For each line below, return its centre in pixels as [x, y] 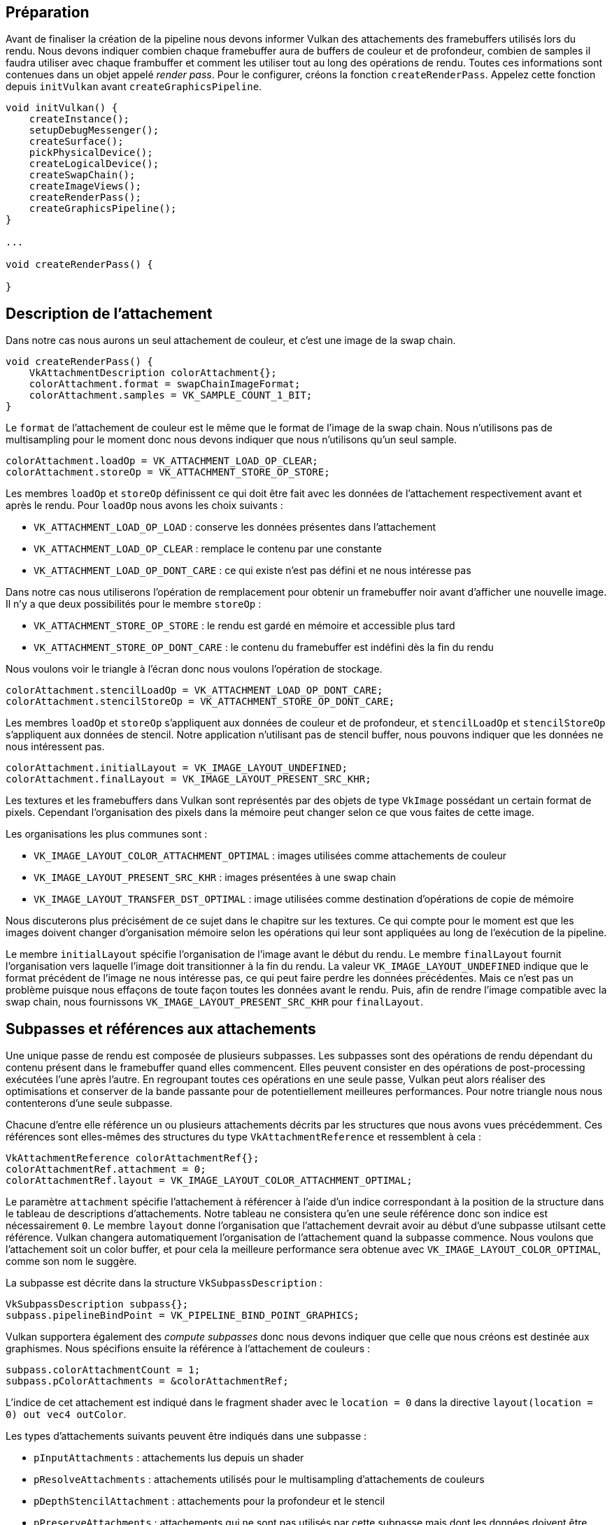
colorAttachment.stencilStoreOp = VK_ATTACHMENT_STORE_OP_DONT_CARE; [200, 702]
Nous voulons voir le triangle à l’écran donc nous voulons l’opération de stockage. [194, 669]
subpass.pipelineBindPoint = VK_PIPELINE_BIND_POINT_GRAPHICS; [183, 1316]
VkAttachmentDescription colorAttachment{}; [153, 373]
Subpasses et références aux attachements [161, 1029]
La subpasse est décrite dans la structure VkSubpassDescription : [164, 1283]
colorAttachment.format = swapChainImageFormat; [165, 384]
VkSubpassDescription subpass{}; [97, 1304]
